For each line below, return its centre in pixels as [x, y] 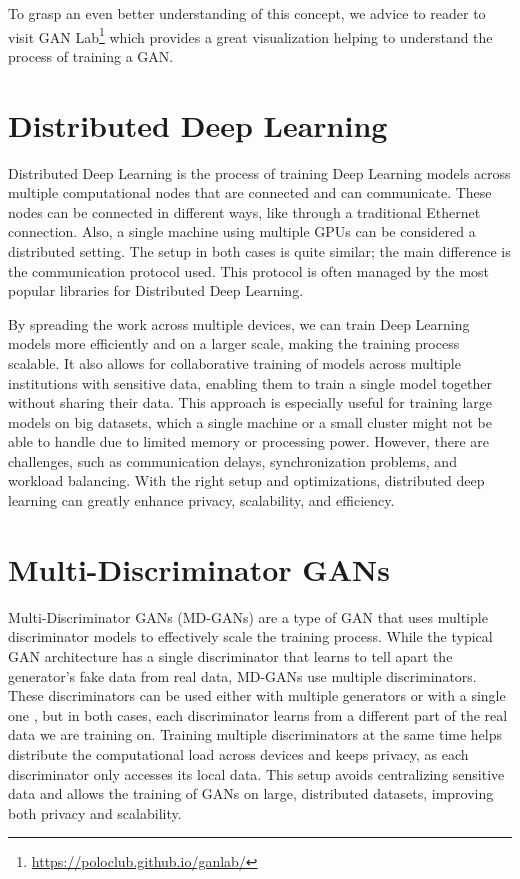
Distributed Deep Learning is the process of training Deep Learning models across [259, 172]
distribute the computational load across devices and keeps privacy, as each [238, 753]
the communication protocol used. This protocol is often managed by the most [249, 270]
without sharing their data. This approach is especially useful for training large [250, 402]
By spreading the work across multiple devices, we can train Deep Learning [239, 323]
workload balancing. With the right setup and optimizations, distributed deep [246, 480]
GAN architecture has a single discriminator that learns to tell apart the [230, 655]
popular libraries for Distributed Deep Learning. [156, 290]
